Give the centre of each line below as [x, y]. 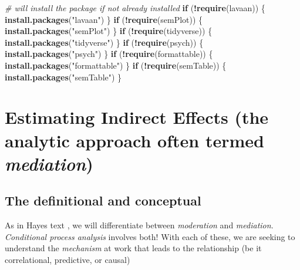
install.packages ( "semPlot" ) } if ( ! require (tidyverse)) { [109, 31]
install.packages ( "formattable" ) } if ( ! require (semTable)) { [116, 65]
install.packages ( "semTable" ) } [63, 77]
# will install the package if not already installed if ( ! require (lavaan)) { [135, 8]
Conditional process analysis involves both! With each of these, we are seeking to [150, 236]
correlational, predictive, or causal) [68, 259]
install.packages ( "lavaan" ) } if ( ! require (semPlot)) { [104, 19]
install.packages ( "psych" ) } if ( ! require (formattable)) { [109, 54]
